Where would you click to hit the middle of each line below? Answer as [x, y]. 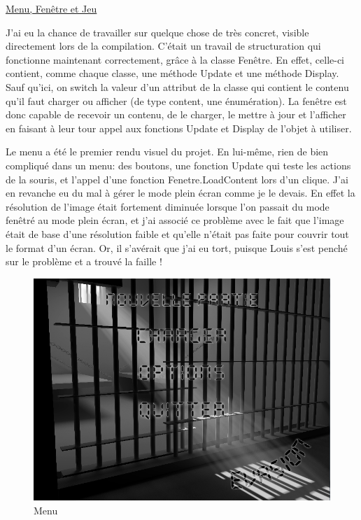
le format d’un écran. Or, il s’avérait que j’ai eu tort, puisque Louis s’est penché [177, 247]
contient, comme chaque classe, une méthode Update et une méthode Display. [172, 73]
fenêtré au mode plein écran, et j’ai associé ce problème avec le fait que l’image [175, 220]
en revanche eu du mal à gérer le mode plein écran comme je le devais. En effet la [180, 193]
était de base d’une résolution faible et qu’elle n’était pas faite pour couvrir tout [177, 233]
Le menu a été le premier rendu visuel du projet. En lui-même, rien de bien [167, 152]
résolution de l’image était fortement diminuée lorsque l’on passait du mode [168, 206]
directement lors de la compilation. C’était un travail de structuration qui [163, 46]
